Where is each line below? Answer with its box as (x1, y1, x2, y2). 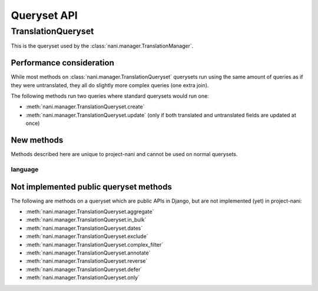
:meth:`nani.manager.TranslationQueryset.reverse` (25, 257, 148, 264)
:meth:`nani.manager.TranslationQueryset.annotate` (25, 249, 151, 256)
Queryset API (11, 9, 78, 22)
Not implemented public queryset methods (11, 181, 172, 191)
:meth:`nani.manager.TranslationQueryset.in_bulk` (25, 216, 147, 223)
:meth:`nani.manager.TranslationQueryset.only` (25, 274, 140, 281)
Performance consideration (11, 58, 114, 68)
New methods (11, 135, 64, 145)
